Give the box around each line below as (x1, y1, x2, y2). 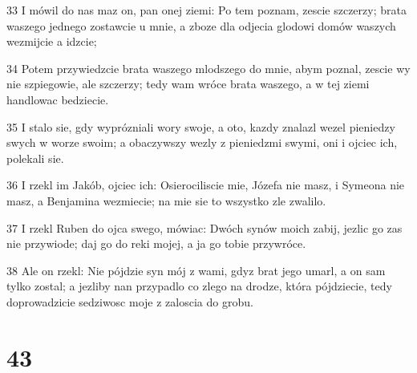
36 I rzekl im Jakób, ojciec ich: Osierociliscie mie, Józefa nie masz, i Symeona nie (6, 176, 405, 193)
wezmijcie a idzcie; (6, 33, 97, 50)
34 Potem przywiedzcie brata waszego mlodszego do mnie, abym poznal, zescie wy (6, 59, 411, 76)
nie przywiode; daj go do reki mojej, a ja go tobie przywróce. (6, 235, 306, 252)
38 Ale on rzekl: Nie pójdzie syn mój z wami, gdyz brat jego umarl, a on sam (6, 262, 386, 278)
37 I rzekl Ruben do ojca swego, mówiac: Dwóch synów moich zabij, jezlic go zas (6, 219, 403, 236)
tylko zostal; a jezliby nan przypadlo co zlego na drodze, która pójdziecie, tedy (6, 278, 392, 294)
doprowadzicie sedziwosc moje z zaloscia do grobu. (6, 293, 253, 310)
